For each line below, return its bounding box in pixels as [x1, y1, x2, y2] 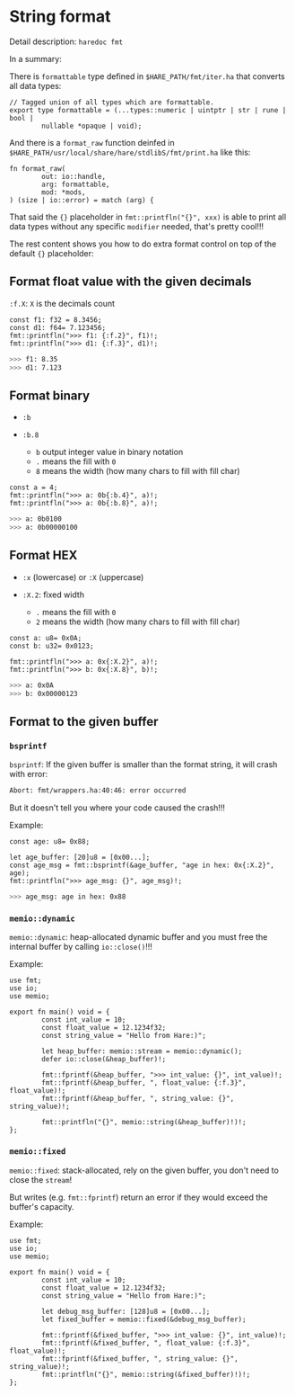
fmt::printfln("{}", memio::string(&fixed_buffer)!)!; [41, 1370, 251, 1379]
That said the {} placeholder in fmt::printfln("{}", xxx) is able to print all [9, 211, 287, 222]
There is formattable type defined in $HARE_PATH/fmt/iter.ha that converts [9, 70, 285, 82]
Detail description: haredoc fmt [9, 36, 124, 47]
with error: [9, 769, 48, 780]
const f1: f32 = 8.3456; [9, 315, 102, 325]
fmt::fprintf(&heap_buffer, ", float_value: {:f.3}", [41, 1078, 247, 1087]
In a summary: [9, 53, 63, 64]
